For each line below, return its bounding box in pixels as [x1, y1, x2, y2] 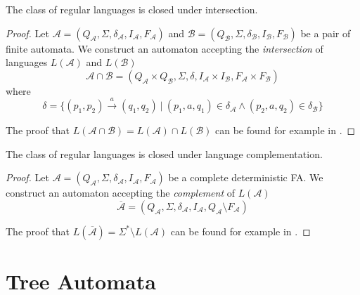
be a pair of [300, 25, 351, 40]
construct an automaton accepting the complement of [6, 185, 235, 200]
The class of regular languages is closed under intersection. [6, 2, 258, 16]
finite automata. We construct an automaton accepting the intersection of [6, 41, 323, 55]
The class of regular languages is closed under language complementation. [6, 146, 323, 161]
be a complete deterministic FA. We [168, 170, 323, 185]
